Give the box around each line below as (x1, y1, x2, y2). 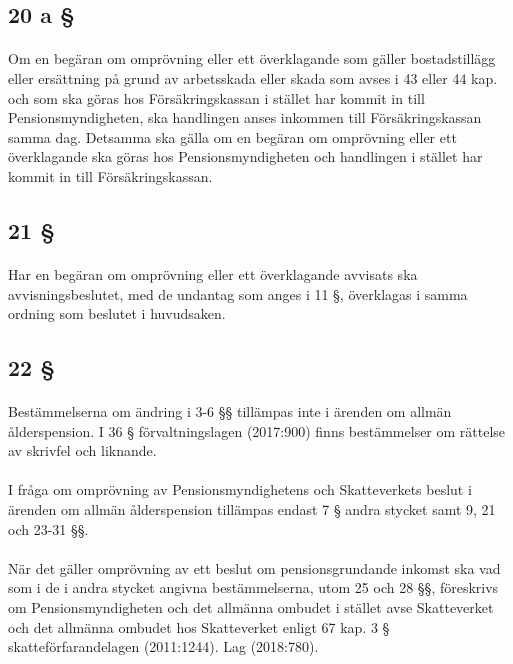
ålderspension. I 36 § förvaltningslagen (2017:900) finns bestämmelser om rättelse (8, 420, 506, 441)
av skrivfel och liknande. (8, 440, 157, 461)
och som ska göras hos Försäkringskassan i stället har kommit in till (8, 87, 425, 108)
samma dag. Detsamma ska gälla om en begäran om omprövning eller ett (8, 126, 457, 147)
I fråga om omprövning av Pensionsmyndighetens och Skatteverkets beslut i (8, 479, 472, 500)
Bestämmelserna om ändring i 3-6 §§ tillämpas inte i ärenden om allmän (8, 401, 452, 422)
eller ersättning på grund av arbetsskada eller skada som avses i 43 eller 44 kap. (8, 67, 498, 88)
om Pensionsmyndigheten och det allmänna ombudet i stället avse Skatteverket (8, 597, 494, 617)
